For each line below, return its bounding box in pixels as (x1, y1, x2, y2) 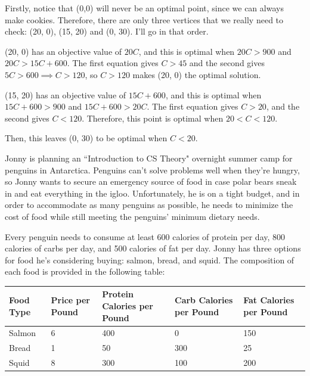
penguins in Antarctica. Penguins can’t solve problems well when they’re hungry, (5, 163, 300, 176)
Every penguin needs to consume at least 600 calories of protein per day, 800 (5, 230, 286, 243)
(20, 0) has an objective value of (5, 45, 122, 57)
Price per (51, 294, 91, 306)
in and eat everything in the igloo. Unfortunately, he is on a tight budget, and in (5, 187, 300, 199)
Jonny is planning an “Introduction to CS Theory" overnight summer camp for (5, 151, 293, 164)
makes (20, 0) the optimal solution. (132, 68, 261, 80)
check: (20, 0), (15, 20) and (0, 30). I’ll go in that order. (5, 25, 209, 38)
